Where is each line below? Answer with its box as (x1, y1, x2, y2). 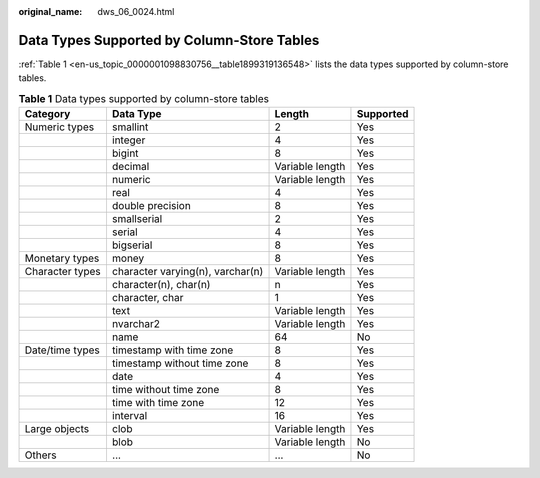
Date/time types (24, 343, 100, 357)
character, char (111, 291, 184, 305)
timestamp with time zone (111, 343, 234, 357)
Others (24, 448, 57, 462)
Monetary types (24, 251, 100, 265)
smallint (111, 120, 149, 134)
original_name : (18, 6, 83, 17)
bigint (111, 146, 139, 160)
